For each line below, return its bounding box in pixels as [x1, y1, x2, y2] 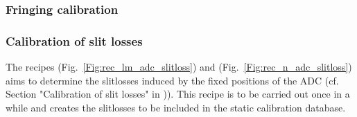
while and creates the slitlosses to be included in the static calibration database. [6, 100, 346, 114]
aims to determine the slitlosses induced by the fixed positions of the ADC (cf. [6, 73, 339, 87]
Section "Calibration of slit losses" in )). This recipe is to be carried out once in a [6, 87, 350, 101]
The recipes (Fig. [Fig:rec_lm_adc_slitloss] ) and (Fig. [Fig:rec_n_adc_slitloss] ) [6, 60, 352, 74]
